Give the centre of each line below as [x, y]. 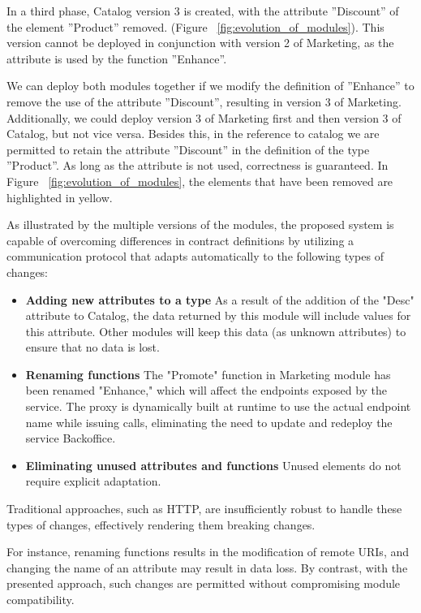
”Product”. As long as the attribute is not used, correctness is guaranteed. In [198, 165]
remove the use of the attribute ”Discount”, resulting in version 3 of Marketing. [204, 101]
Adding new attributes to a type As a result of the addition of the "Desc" [220, 299]
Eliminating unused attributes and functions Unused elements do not [213, 465]
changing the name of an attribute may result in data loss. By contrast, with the [207, 567]
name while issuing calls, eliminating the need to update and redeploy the [209, 422]
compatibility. [41, 599]
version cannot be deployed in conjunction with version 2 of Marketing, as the [200, 43]
